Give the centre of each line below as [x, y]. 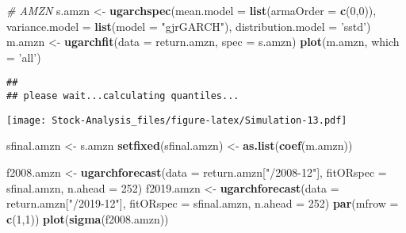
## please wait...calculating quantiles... [123, 96]
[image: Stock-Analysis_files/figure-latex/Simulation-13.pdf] [177, 120]
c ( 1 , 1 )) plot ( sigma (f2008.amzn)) [88, 218]
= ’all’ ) [24, 57]
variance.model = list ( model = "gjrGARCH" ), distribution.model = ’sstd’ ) [189, 26]
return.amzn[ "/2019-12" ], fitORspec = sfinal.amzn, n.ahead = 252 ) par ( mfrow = [203, 203]
